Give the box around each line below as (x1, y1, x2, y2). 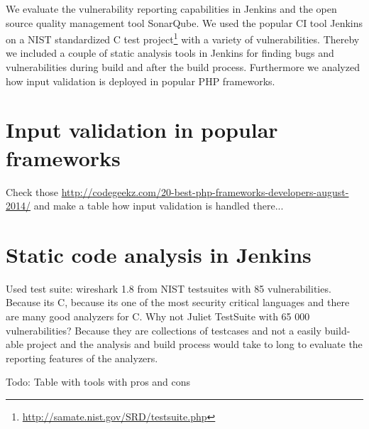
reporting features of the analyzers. (6, 350, 158, 365)
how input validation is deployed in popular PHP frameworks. (6, 73, 275, 88)
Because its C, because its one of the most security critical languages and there (6, 295, 350, 310)
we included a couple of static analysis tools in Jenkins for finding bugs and (6, 45, 334, 60)
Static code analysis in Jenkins (6, 239, 312, 268)
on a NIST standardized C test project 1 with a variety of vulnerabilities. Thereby (6, 30, 360, 46)
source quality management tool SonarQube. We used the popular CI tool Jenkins (6, 15, 363, 30)
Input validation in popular (6, 115, 278, 144)
